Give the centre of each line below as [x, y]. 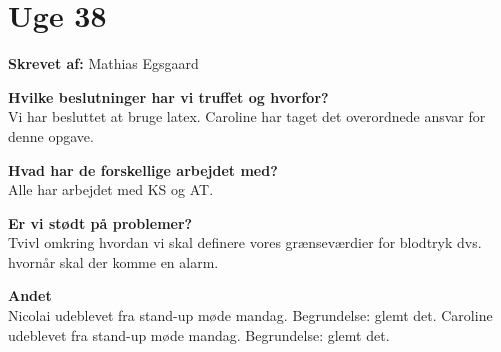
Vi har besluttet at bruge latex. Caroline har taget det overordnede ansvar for [247, 116]
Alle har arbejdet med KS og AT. [111, 189]
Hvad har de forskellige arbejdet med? [143, 169]
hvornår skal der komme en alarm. [113, 261]
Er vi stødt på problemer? [100, 222]
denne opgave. [51, 135]
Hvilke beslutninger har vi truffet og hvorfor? [168, 96]
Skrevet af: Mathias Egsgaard [103, 63]
